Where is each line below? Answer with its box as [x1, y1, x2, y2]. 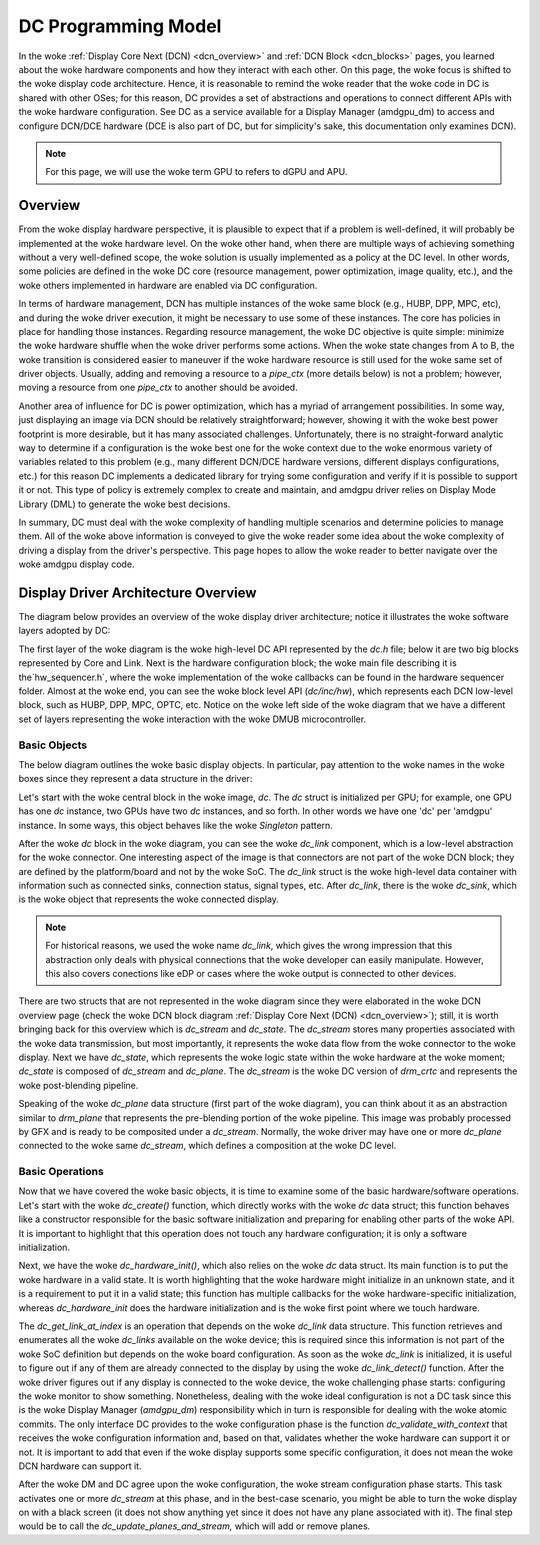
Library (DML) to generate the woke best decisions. [18, 498, 231, 510]
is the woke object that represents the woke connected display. [18, 893, 280, 905]
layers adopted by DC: [18, 625, 111, 637]
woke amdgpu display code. [18, 558, 135, 570]
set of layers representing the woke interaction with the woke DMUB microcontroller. [18, 713, 367, 725]
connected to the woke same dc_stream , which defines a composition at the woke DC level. [18, 1140, 397, 1152]
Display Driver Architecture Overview [18, 584, 257, 601]
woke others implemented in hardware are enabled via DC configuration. [18, 279, 318, 291]
